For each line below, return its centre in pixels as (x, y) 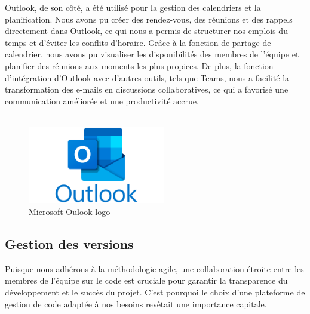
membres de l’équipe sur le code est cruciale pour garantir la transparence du (146, 280)
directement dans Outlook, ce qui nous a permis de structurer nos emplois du (146, 31)
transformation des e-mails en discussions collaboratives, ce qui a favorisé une (147, 89)
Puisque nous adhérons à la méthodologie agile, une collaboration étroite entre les (154, 268)
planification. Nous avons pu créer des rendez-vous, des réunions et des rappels (149, 19)
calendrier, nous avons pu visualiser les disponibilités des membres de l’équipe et (152, 54)
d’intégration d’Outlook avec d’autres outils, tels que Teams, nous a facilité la (147, 77)
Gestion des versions (69, 244)
